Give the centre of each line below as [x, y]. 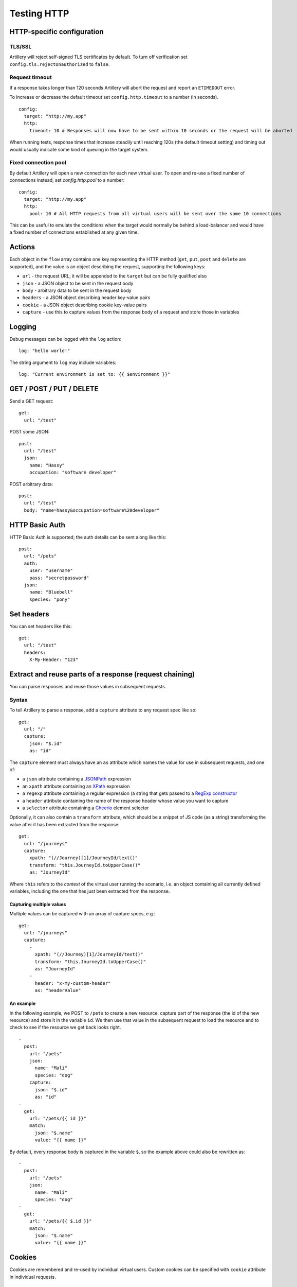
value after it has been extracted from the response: [65, 824]
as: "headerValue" [58, 990]
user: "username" [51, 571]
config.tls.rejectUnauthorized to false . [60, 64]
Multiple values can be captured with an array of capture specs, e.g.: [82, 914]
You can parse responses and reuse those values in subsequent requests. [88, 687]
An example [23, 1003]
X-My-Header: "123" [54, 660]
